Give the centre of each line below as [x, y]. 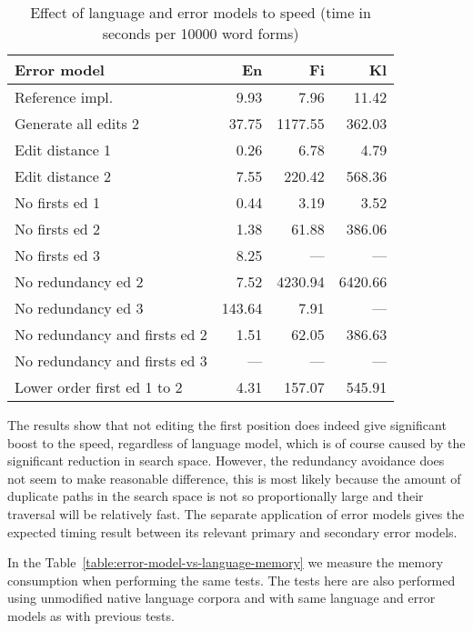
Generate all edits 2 [77, 123]
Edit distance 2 [63, 176]
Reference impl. [64, 97]
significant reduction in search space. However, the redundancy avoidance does [226, 461]
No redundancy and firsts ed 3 [111, 361]
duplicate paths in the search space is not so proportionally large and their [216, 496]
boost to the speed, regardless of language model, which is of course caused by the [236, 442]
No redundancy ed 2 [79, 281]
